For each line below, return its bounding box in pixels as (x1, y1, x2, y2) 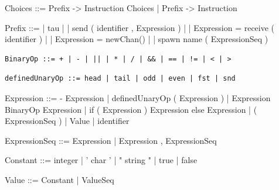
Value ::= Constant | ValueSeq (5, 173, 114, 185)
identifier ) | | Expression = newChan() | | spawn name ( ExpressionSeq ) (5, 33, 268, 45)
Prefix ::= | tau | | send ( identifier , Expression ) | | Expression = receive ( (5, 21, 275, 33)
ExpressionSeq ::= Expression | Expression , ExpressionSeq (5, 134, 217, 146)
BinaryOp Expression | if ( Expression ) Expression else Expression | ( (5, 103, 257, 115)
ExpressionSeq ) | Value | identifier (5, 115, 130, 127)
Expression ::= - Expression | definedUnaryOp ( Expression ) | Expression (5, 91, 271, 103)
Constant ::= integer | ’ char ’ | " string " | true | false (5, 154, 198, 166)
